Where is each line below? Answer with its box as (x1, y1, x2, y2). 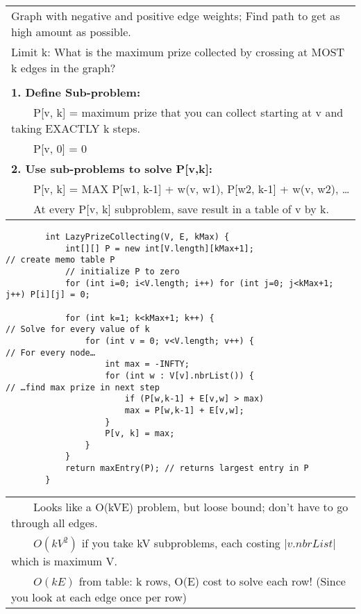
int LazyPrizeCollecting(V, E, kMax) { (45, 232, 230, 242)
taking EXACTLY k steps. (11, 120, 140, 136)
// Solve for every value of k (6, 324, 150, 335)
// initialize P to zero (65, 266, 180, 276)
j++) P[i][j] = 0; (6, 290, 90, 300)
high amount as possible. (11, 24, 131, 40)
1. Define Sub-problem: (11, 84, 140, 100)
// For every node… (6, 347, 95, 358)
